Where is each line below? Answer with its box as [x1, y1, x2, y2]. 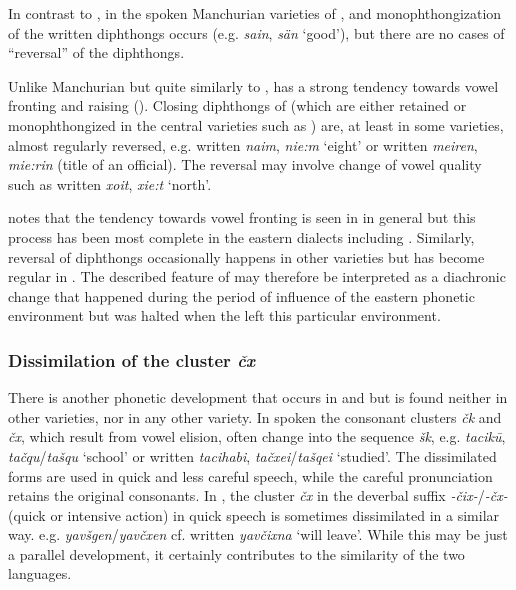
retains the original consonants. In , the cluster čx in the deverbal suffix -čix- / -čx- [8, 485, 508, 506]
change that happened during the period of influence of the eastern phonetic [8, 285, 475, 306]
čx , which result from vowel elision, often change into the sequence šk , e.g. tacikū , [8, 426, 506, 447]
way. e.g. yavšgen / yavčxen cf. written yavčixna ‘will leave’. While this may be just [8, 524, 508, 545]
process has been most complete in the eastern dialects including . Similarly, [8, 226, 475, 247]
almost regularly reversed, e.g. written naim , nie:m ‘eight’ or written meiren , [8, 134, 478, 155]
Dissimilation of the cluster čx [8, 347, 256, 372]
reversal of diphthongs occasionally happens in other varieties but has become [8, 246, 485, 267]
